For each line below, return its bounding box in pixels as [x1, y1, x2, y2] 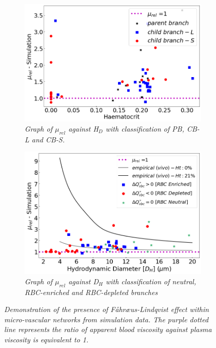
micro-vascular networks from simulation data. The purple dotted [4, 314, 209, 324]
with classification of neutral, [105, 276, 197, 286]
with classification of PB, [105, 123, 184, 134]
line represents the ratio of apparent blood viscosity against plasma [4, 324, 212, 335]
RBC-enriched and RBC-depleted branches [25, 286, 158, 297]
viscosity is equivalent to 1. [4, 334, 89, 344]
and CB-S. [31, 134, 65, 144]
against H [68, 123, 99, 134]
